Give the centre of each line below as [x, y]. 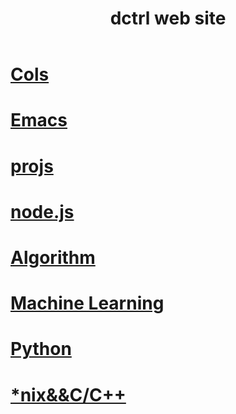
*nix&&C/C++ [68, 394]
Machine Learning [87, 303]
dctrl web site [168, 18]
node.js [42, 211]
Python [41, 349]
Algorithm [53, 257]
